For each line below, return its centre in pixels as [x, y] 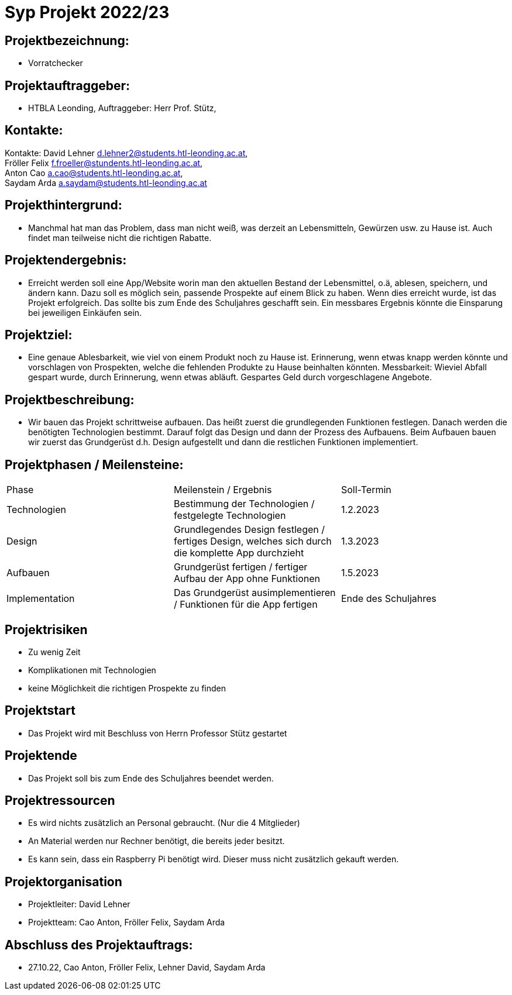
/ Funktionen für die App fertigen [245, 605]
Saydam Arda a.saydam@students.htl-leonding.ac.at [106, 183]
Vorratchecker [56, 63]
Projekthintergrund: [63, 205]
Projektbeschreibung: [70, 400]
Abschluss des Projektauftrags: [99, 945]
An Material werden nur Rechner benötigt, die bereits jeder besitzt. [157, 841]
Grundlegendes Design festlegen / [249, 530]
